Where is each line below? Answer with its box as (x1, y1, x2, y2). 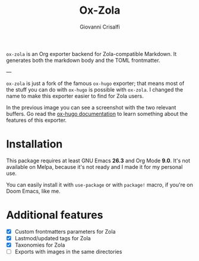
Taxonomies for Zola (14, 241, 65, 249)
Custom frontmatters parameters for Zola (14, 228, 116, 235)
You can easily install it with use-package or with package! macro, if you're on (6, 181, 193, 188)
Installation (6, 137, 63, 151)
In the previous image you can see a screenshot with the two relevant (6, 103, 176, 111)
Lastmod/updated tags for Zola (14, 234, 91, 241)
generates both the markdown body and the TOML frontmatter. (6, 56, 160, 64)
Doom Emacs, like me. (6, 187, 61, 194)
